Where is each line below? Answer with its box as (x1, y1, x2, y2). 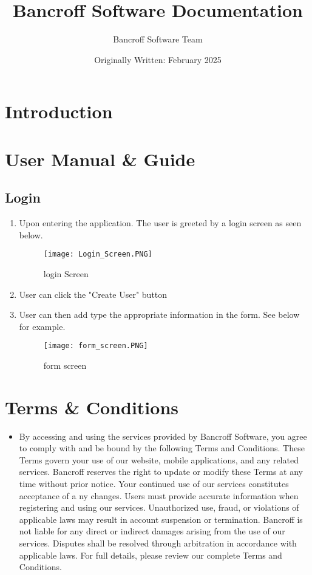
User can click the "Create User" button (19, 287, 168, 300)
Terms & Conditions (5, 394, 178, 419)
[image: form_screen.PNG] (43, 341, 148, 351)
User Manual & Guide (5, 146, 195, 171)
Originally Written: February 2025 (94, 53, 222, 66)
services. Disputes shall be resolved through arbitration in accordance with (19, 537, 297, 550)
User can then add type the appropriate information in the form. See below (19, 308, 300, 321)
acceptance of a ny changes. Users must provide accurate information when (19, 489, 299, 502)
